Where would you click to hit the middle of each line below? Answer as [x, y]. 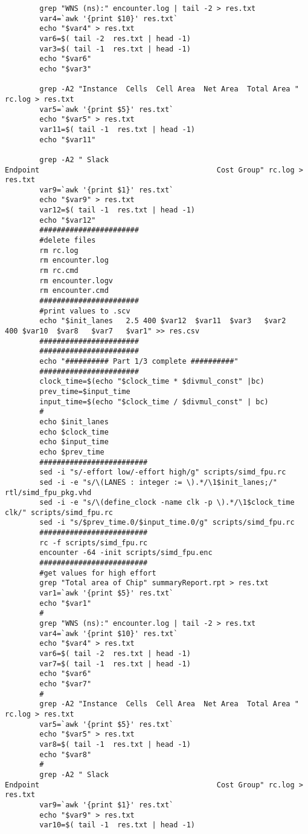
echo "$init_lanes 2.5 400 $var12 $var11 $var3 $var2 [163, 321]
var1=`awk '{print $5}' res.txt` [107, 593]
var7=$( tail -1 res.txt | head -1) [115, 664]
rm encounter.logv [76, 281]
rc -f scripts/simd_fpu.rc [94, 543]
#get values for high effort [98, 573]
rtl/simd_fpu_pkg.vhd [48, 492]
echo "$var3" [66, 69]
